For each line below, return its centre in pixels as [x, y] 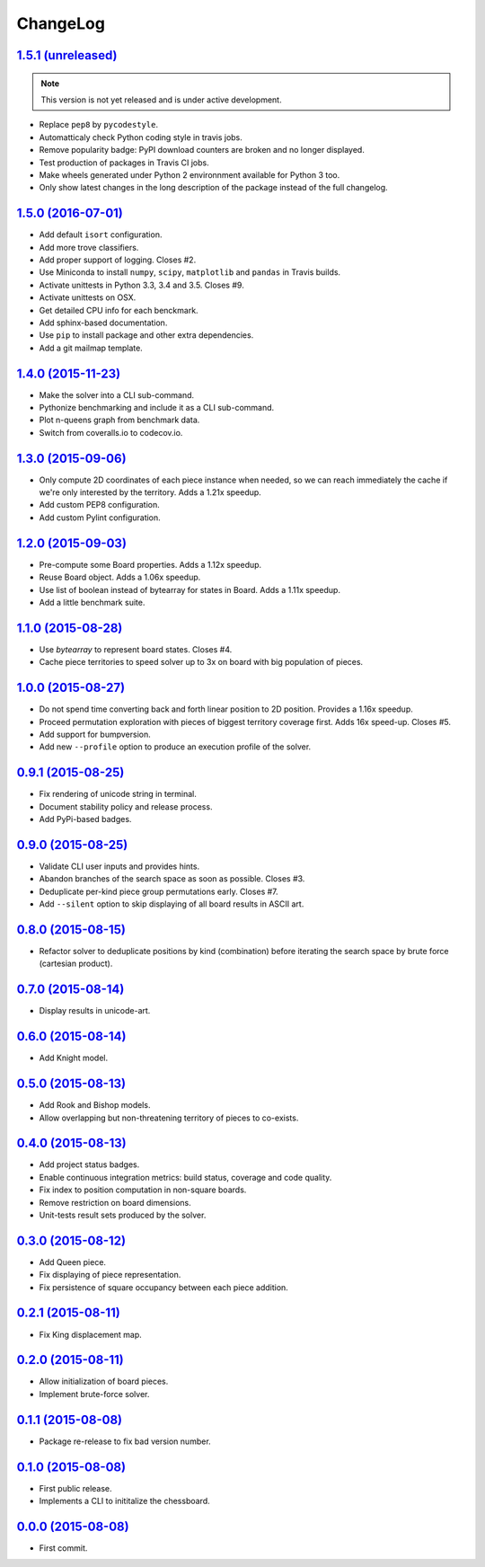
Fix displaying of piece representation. [110, 1275]
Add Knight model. [74, 1058]
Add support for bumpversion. [95, 734]
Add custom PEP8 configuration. [100, 505]
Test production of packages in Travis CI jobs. [124, 163]
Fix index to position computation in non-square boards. [143, 1190]
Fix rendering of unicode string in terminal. [118, 794]
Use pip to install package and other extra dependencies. [146, 335]
